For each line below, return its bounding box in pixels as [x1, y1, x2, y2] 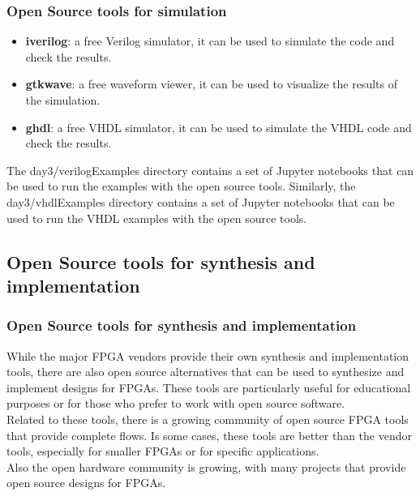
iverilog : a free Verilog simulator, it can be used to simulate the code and [25, 32, 395, 49]
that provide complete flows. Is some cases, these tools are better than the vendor [6, 426, 412, 443]
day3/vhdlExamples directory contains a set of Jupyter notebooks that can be [6, 193, 395, 210]
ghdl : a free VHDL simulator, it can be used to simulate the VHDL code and [25, 118, 412, 135]
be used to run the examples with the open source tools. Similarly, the [6, 177, 356, 195]
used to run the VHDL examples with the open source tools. [6, 209, 307, 226]
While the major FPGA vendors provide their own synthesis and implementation [6, 347, 409, 364]
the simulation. [25, 92, 101, 108]
